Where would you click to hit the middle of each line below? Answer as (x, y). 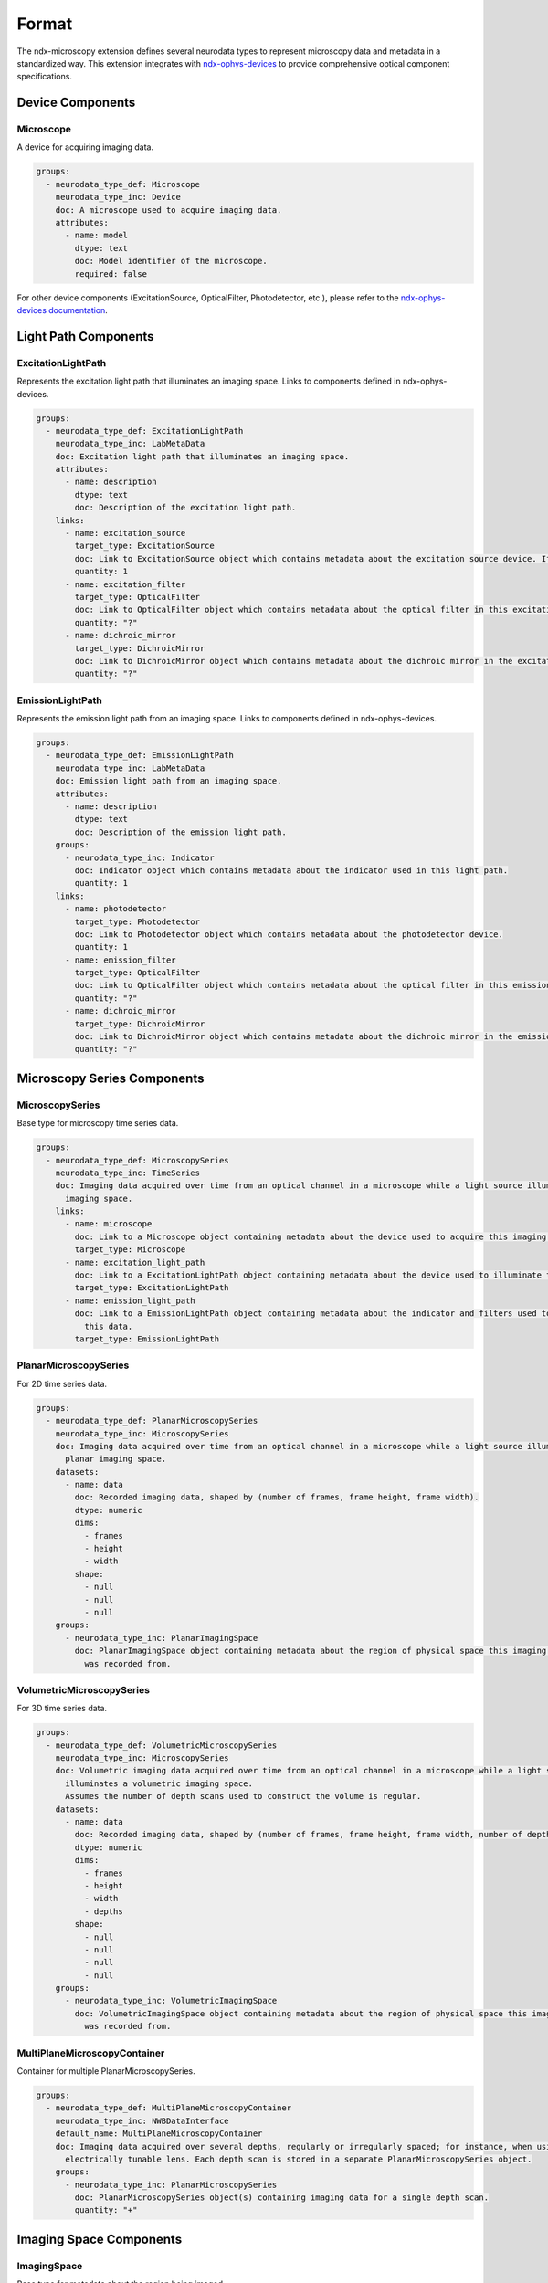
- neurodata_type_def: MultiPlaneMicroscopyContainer (169, 2108)
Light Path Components (85, 337)
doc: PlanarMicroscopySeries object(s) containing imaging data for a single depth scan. (281, 2198)
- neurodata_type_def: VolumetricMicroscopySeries (162, 1745)
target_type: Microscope (130, 1250)
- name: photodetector (116, 909)
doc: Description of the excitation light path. (185, 508)
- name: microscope (109, 1224)
